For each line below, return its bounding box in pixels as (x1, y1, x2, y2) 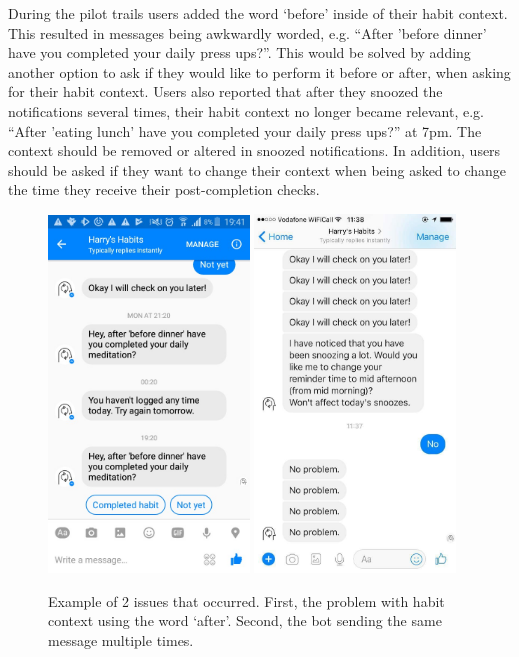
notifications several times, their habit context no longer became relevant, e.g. (8, 100, 484, 121)
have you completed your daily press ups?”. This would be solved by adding (8, 42, 471, 63)
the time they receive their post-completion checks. (8, 179, 320, 200)
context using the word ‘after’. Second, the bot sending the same (48, 610, 442, 631)
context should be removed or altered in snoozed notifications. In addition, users (8, 140, 501, 161)
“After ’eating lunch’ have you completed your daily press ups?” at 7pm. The (8, 120, 482, 141)
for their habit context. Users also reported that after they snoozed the (8, 81, 443, 102)
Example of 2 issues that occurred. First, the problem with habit (48, 590, 445, 611)
